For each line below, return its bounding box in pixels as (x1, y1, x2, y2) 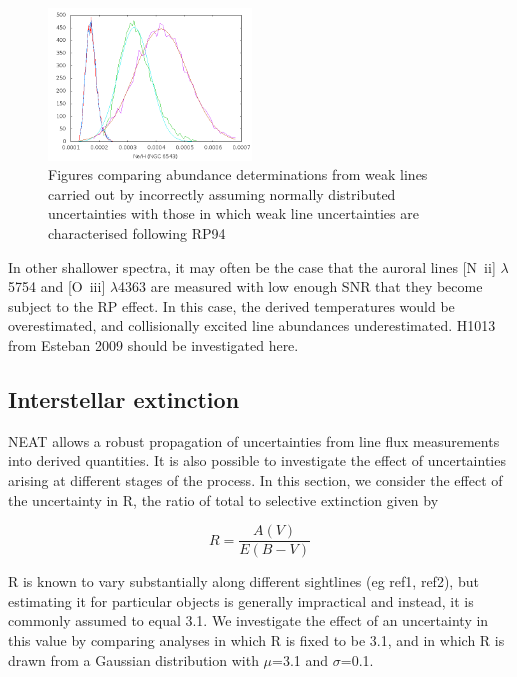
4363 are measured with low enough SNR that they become (118, 276, 483, 297)
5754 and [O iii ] (8, 276, 106, 297)
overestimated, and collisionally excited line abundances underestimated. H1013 (8, 315, 496, 336)
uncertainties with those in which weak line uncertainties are (48, 203, 419, 224)
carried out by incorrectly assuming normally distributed (48, 183, 396, 204)
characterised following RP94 (48, 223, 226, 243)
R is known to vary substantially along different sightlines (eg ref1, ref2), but (8, 571, 479, 592)
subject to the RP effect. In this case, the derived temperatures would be (8, 295, 455, 316)
